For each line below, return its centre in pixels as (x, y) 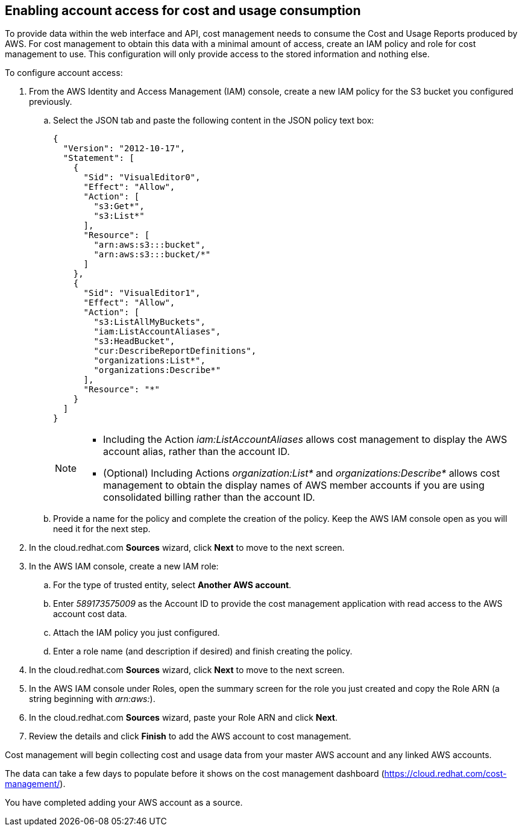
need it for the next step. (102, 529)
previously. (51, 102)
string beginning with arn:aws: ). (92, 699)
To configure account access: (64, 73)
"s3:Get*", (119, 206)
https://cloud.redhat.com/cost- (445, 774)
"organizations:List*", (149, 361)
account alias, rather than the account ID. (197, 452)
